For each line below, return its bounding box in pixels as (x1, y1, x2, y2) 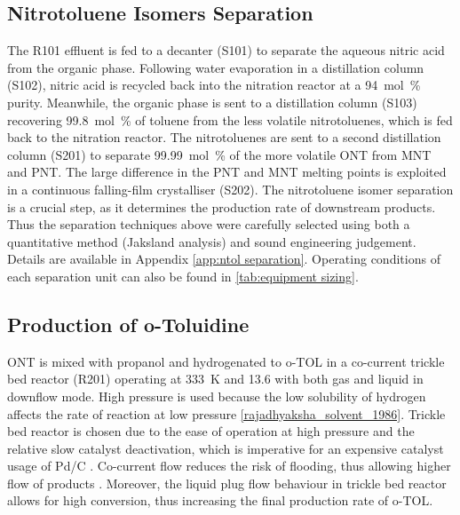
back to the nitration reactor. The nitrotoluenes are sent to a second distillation (7, 128, 441, 147)
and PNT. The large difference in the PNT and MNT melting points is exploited (7, 162, 447, 181)
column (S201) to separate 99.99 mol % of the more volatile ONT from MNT (7, 145, 432, 163)
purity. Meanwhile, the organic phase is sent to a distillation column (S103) (7, 92, 417, 111)
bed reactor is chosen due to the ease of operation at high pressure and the (7, 422, 415, 440)
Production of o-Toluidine (7, 310, 250, 337)
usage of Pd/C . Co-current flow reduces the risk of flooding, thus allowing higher (7, 456, 451, 475)
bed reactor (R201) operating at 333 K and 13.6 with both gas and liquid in (7, 369, 424, 388)
